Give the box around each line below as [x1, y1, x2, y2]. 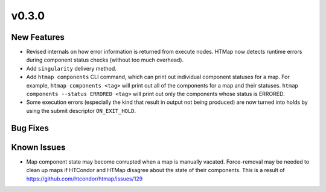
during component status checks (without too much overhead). [26, 56, 184, 63]
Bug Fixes [11, 123, 50, 133]
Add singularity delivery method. [26, 65, 117, 72]
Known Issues [11, 142, 66, 152]
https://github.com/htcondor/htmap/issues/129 [26, 175, 143, 182]
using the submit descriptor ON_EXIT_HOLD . [26, 107, 136, 114]
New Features [11, 32, 65, 42]
